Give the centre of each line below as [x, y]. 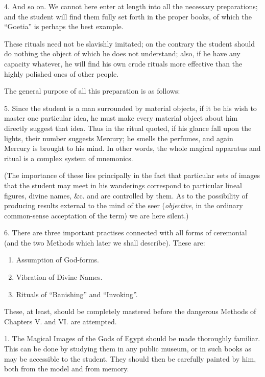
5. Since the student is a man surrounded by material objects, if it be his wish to [130, 108]
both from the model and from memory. [67, 369]
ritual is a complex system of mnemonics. [69, 158]
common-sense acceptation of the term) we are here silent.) [97, 215]
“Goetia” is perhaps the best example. [64, 26]
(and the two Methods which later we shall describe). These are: [105, 242]
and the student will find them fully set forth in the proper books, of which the [128, 16]
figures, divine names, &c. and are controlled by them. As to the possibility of [126, 195]
